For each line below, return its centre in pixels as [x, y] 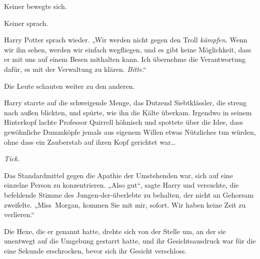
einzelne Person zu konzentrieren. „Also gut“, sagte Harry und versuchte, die [121, 185]
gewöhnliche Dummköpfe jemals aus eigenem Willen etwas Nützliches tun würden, [130, 131]
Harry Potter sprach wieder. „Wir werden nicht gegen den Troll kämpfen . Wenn [126, 40]
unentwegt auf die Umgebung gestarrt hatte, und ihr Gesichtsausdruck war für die [130, 241]
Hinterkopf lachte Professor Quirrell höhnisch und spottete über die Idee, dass [123, 122]
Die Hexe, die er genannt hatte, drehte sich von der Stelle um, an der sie [115, 231]
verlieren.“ [19, 214]
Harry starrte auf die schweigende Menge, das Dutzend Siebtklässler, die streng [125, 103]
